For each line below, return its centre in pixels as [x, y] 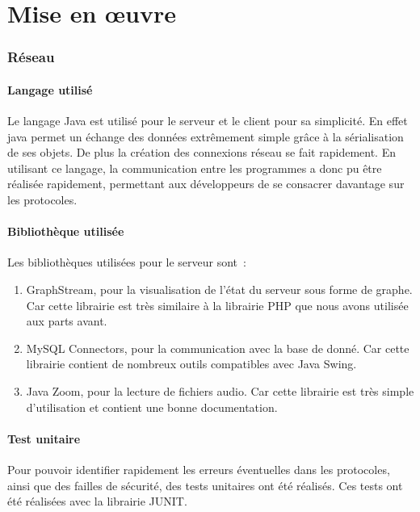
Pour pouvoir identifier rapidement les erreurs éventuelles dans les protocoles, [199, 469]
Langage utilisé [50, 89]
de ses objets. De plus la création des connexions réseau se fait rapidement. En [202, 152]
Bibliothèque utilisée [66, 231]
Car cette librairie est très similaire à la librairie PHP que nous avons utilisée [217, 305]
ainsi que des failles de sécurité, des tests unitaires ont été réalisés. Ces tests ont [205, 485]
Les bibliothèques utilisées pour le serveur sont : [127, 262]
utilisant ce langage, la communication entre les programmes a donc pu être [195, 168]
